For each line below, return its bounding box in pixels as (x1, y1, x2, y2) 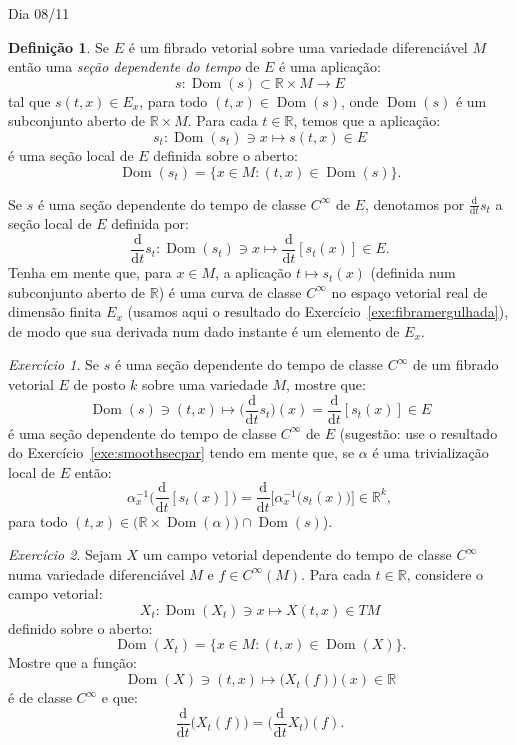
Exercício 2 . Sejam (8, 544, 122, 565)
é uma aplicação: (279, 56, 381, 77)
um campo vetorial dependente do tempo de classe (142, 544, 452, 565)
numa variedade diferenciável (8, 563, 185, 584)
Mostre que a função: (8, 652, 137, 673)
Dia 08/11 (8, 3, 70, 23)
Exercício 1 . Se (8, 354, 99, 375)
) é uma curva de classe (158, 281, 302, 302)
